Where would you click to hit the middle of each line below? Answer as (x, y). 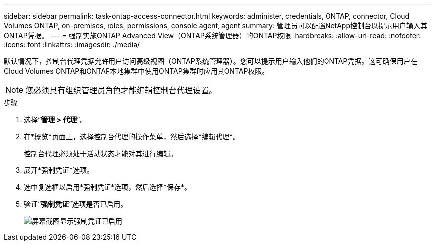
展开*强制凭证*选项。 (59, 170)
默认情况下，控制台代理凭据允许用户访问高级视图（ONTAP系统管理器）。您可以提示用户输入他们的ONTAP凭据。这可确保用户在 (211, 61)
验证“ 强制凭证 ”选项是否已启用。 (76, 204)
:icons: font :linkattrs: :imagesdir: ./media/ (72, 44)
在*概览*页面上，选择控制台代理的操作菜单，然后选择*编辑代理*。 (132, 136)
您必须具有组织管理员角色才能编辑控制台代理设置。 (121, 90)
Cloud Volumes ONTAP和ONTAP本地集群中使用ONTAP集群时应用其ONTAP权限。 (137, 71)
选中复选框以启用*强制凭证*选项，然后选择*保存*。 (108, 187)
